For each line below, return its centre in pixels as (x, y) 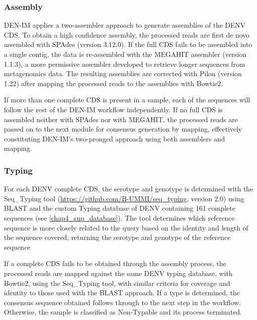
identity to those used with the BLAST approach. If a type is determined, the (122, 293)
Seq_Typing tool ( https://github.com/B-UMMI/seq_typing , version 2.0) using (124, 198)
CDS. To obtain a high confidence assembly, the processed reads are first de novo (127, 34)
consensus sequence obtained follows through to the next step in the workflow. (123, 302)
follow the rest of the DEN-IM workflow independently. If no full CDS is (113, 109)
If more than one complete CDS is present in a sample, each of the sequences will (127, 100)
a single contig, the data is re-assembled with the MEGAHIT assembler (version (125, 54)
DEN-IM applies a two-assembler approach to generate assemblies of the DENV (125, 25)
